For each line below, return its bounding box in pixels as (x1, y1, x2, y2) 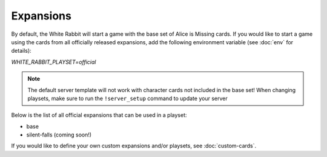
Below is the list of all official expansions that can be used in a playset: (11, 112, 187, 119)
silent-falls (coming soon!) (26, 131, 92, 139)
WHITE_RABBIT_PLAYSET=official (11, 58, 96, 65)
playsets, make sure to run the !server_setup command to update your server (27, 95, 228, 102)
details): (11, 47, 31, 55)
